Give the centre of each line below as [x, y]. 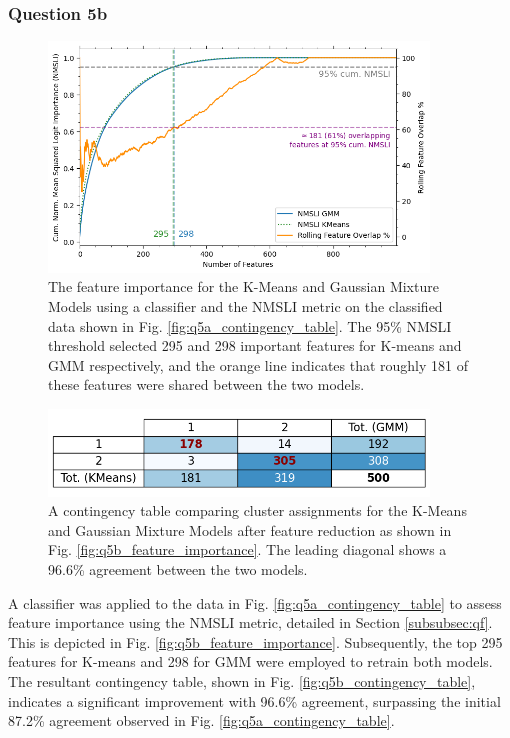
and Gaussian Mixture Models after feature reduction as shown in [250, 529]
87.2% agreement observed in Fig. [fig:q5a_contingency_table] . [201, 720]
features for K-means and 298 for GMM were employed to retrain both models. [250, 661]
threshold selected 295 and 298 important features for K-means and [255, 345]
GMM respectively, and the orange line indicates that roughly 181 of [258, 364]
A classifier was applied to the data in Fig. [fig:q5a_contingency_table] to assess [255, 602]
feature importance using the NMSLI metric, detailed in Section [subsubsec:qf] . [250, 622]
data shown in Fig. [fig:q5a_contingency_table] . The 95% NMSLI [250, 325]
